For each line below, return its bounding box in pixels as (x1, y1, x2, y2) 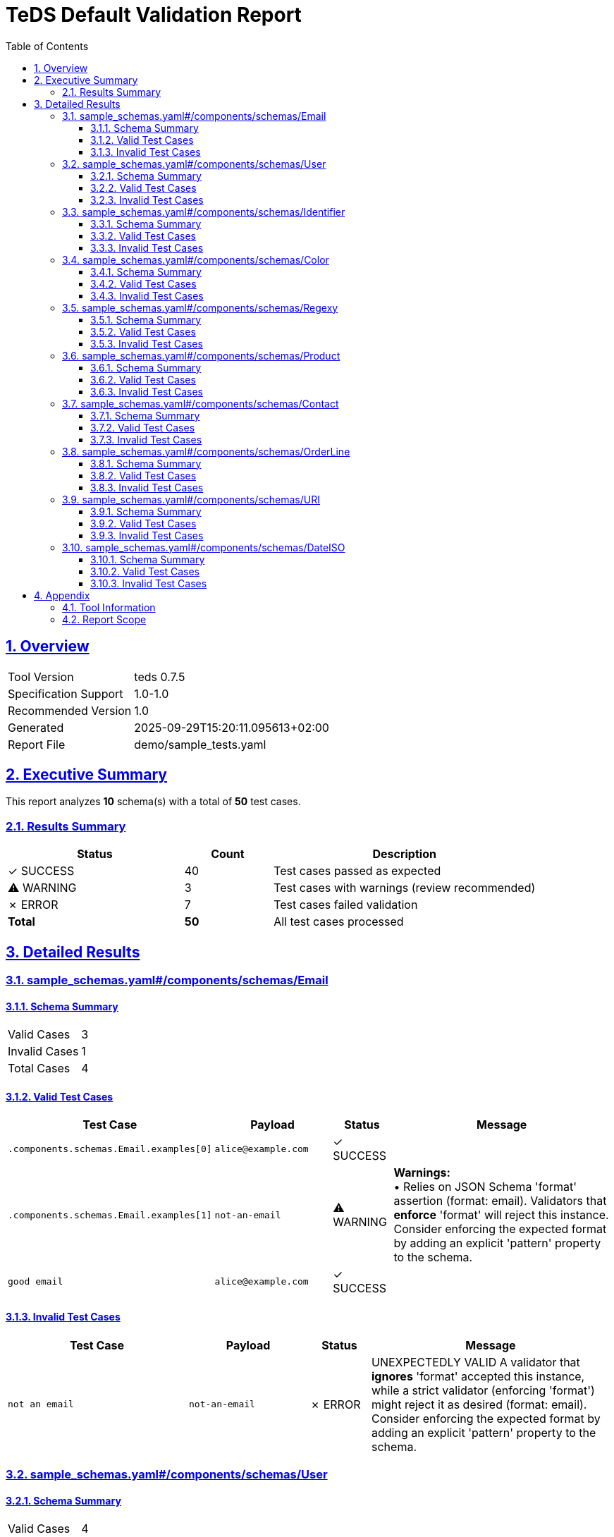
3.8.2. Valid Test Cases (90, 469, 197, 482)
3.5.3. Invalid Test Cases (90, 337, 203, 350)
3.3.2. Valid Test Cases (90, 229, 197, 242)
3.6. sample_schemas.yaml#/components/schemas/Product (62, 349, 340, 362)
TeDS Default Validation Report (6, 3, 302, 27)
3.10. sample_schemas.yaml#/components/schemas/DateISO (62, 541, 345, 553)
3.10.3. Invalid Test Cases (90, 577, 207, 589)
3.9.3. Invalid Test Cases (90, 529, 204, 541)
